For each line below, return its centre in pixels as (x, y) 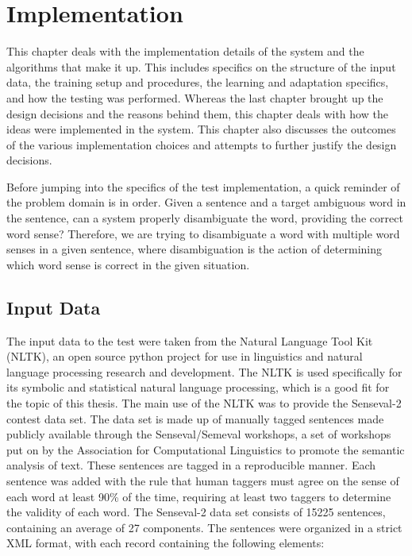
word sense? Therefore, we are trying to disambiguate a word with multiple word (203, 233)
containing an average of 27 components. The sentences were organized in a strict (204, 527)
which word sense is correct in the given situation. (128, 264)
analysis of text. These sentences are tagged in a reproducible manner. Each (191, 465)
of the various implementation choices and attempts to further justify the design (202, 144)
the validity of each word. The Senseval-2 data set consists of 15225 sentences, (196, 512)
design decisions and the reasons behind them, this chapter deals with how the (197, 113)
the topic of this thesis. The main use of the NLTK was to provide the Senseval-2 (204, 403)
